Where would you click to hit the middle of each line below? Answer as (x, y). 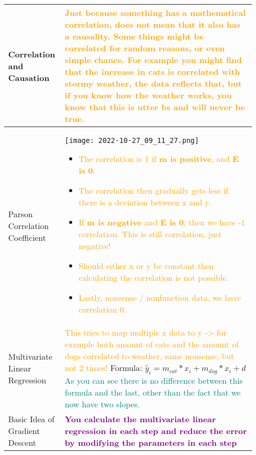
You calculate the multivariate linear (140, 419)
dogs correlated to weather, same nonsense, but (150, 356)
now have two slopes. (102, 404)
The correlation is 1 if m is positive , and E (159, 159)
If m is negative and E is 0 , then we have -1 (162, 222)
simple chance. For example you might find (153, 60)
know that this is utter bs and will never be (155, 107)
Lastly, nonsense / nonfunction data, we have (160, 297)
